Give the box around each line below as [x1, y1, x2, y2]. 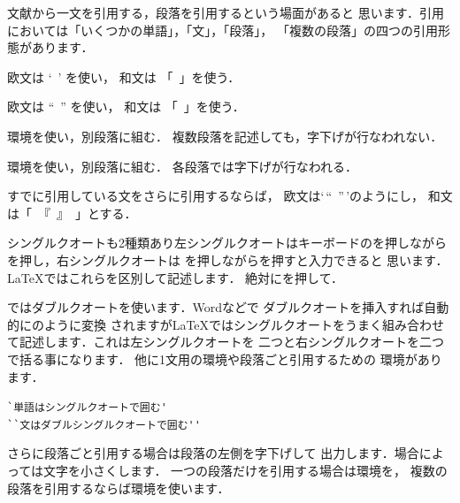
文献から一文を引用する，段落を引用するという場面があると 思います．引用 [7, 4, 445, 21]
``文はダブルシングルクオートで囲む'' [7, 418, 201, 431]
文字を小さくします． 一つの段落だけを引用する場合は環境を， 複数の [43, 461, 448, 479]
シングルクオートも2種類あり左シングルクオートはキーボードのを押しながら [7, 233, 447, 252]
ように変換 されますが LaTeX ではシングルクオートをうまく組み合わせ [43, 315, 445, 333]
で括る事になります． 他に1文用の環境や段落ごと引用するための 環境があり [7, 349, 442, 368]
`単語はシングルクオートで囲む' [7, 401, 167, 415]
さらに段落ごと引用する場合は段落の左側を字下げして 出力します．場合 [7, 444, 419, 462]
